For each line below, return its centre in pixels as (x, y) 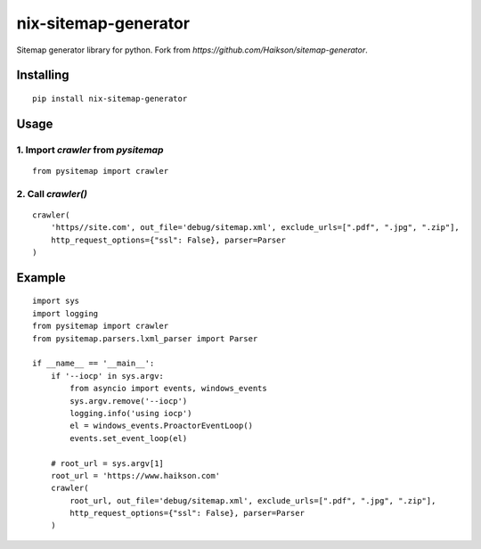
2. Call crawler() (52, 193)
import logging (65, 313)
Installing (43, 75)
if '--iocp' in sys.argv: (107, 376)
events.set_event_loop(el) (129, 438)
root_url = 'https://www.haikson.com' (135, 475)
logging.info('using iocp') (131, 413)
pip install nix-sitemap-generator (110, 98)
